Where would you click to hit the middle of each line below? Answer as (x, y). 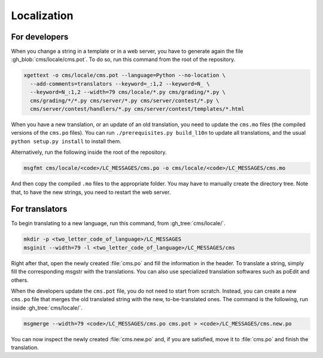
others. (20, 280)
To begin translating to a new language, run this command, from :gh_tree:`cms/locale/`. (118, 223)
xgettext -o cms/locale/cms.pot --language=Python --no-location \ (125, 75)
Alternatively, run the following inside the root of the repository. (89, 152)
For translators (39, 209)
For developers (40, 37)
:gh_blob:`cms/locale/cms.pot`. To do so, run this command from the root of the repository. (123, 59)
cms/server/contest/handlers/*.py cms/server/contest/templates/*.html (137, 109)
